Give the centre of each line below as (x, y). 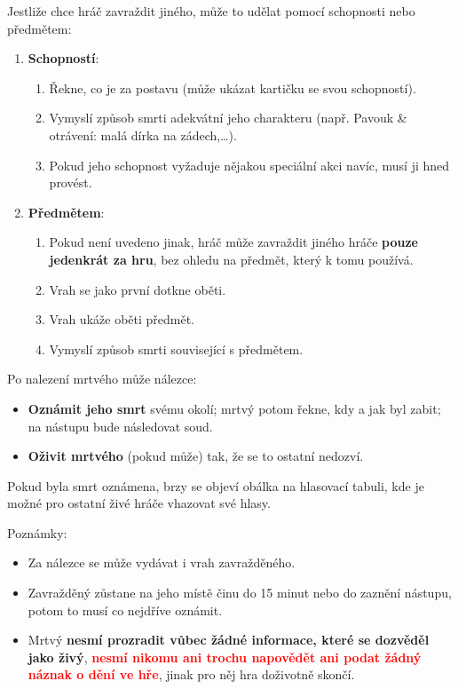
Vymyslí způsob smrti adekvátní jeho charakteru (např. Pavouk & (228, 118)
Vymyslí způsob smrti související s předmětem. (176, 348)
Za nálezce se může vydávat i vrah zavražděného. (162, 562)
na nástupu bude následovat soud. (120, 426)
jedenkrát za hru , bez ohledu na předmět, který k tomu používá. (231, 259)
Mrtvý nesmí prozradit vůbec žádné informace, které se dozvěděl (229, 640)
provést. (71, 182)
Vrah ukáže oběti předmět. (122, 319)
